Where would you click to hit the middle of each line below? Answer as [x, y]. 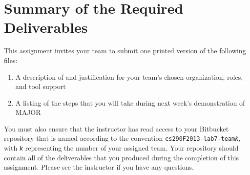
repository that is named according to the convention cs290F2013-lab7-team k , [122, 138]
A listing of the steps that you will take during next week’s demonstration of [130, 102]
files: [11, 60]
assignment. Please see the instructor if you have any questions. [99, 167]
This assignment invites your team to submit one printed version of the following [125, 51]
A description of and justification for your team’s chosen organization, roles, [129, 77]
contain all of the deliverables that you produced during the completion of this [121, 157]
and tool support [41, 86]
